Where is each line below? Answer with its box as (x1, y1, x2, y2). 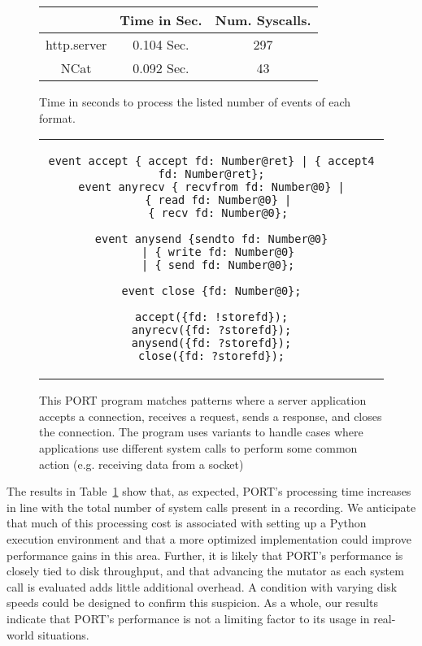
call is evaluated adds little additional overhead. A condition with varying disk (7, 578, 398, 595)
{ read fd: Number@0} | (145, 193, 292, 207)
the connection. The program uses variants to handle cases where (39, 423, 363, 440)
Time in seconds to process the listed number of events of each (39, 93, 351, 110)
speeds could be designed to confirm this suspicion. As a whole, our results (7, 594, 378, 611)
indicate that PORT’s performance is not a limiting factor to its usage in (7, 609, 370, 626)
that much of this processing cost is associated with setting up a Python (7, 514, 367, 531)
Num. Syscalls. (215, 11, 311, 29)
